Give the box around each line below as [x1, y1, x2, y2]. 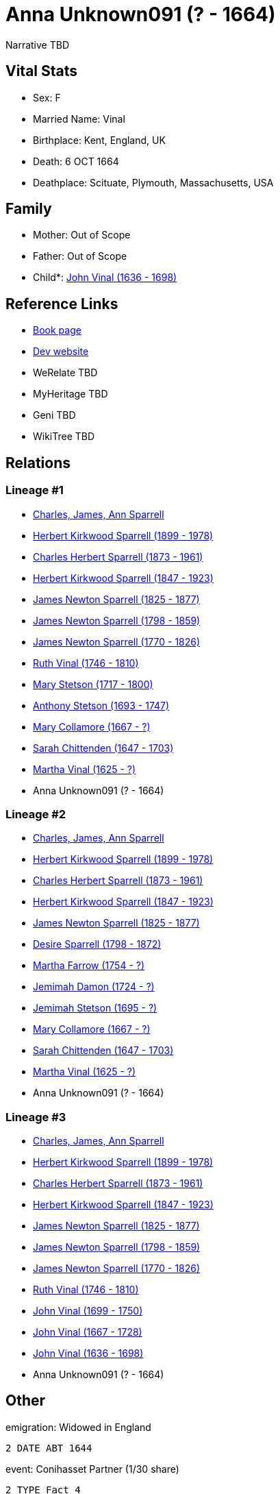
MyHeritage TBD [33, 388, 108, 400]
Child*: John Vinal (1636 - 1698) [33, 271, 177, 284]
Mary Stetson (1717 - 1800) [33, 678, 153, 690]
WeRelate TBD [33, 367, 98, 379]
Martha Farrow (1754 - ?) [33, 959, 145, 972]
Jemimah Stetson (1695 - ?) [33, 1002, 157, 1014]
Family [5, 200, 52, 218]
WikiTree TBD [33, 430, 95, 443]
